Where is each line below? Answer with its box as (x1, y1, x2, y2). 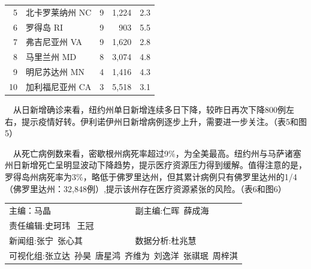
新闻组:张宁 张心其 (9, 234, 83, 246)
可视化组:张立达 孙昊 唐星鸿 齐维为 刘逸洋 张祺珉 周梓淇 (9, 249, 238, 261)
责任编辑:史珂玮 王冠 (9, 219, 94, 231)
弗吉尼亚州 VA (26, 35, 83, 48)
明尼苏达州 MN (26, 65, 84, 78)
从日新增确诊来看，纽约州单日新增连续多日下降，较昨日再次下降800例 (13, 103, 286, 116)
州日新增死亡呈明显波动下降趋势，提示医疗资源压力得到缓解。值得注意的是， (5, 159, 307, 171)
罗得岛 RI (26, 20, 64, 33)
